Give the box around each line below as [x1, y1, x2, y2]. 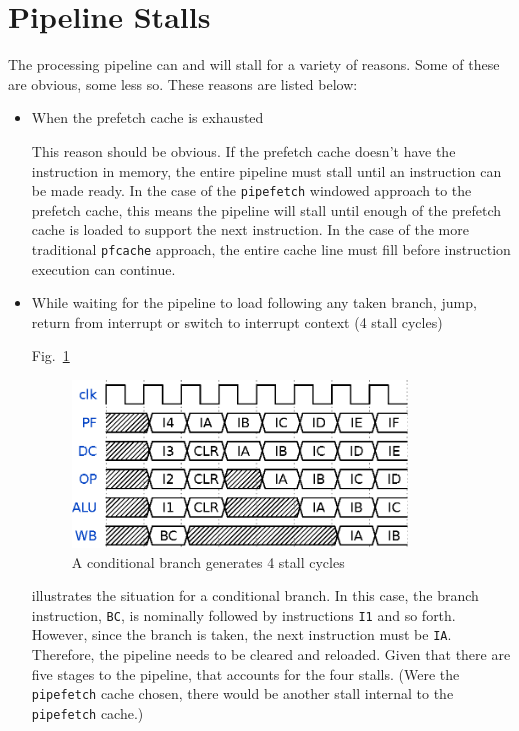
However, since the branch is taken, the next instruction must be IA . [31, 624, 452, 645]
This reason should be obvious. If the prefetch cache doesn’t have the [31, 140, 456, 161]
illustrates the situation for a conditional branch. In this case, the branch [31, 585, 479, 606]
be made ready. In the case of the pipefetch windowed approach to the [31, 180, 472, 201]
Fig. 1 [31, 345, 70, 366]
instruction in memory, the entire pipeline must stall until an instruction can [31, 160, 502, 181]
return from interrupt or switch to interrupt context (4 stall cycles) [31, 311, 443, 332]
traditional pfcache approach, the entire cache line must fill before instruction [31, 238, 511, 259]
